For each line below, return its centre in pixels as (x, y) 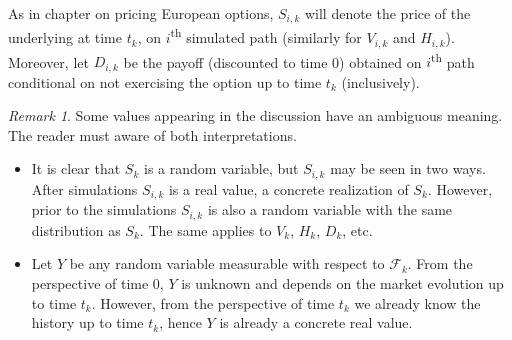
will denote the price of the (387, 13)
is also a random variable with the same (330, 209)
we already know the (417, 302)
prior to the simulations (104, 209)
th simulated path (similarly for (266, 36)
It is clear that (76, 168)
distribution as (76, 229)
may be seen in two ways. (408, 168)
